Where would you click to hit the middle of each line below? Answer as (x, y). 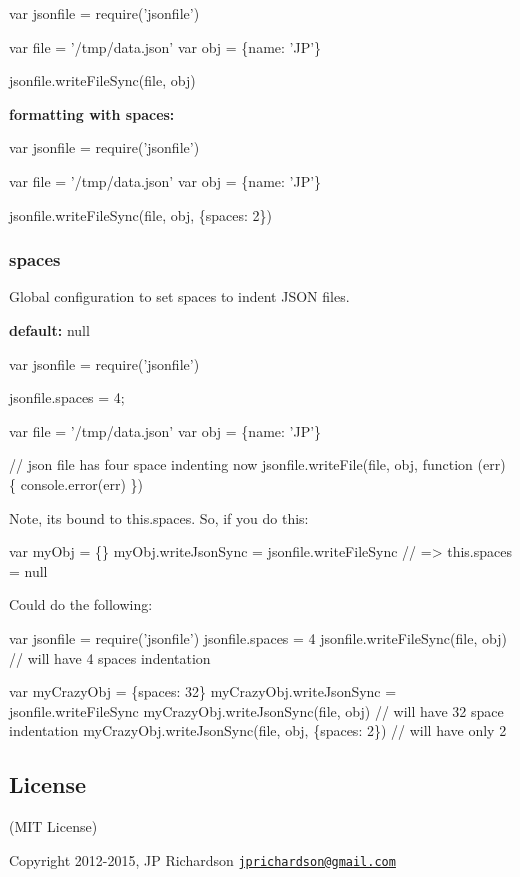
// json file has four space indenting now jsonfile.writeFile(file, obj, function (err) (257, 464)
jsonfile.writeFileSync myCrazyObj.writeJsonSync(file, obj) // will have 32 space (256, 710)
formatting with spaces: (92, 113)
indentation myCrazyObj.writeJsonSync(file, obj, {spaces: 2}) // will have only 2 (258, 730)
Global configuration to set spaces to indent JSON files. (179, 296)
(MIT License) (53, 826)
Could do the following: (81, 604)
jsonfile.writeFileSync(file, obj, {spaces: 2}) (140, 214)
